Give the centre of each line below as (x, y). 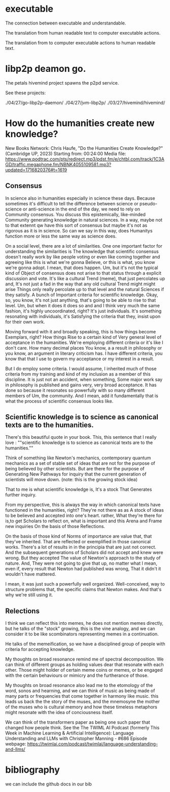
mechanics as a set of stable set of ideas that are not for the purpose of (80, 463)
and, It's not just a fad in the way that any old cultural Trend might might (80, 284)
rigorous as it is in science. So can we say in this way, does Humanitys (79, 230)
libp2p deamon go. (46, 69)
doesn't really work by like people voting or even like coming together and (83, 257)
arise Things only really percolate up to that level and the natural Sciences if (84, 289)
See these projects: (26, 93)
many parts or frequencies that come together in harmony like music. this (82, 696)
